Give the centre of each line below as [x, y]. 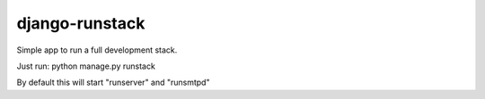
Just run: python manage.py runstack [86, 66]
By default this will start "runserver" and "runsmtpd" [113, 82]
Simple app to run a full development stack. [97, 50]
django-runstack [81, 23]
